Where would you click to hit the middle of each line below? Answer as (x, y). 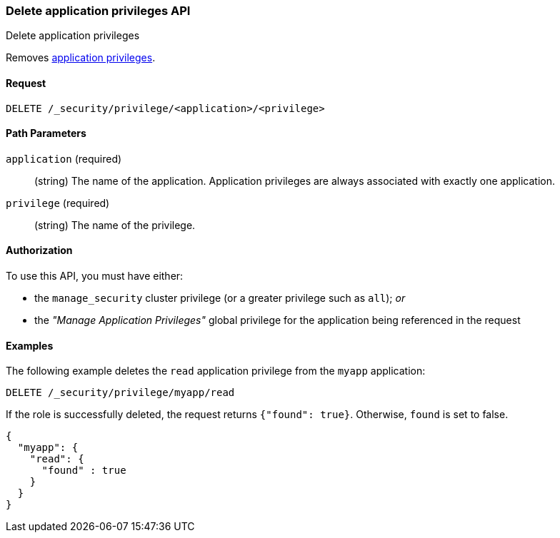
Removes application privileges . (81, 58)
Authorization (39, 250)
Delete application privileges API (98, 11)
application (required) (64, 158)
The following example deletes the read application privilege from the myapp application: (216, 371)
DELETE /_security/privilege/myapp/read (120, 393)
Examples (30, 345)
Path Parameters (46, 133)
